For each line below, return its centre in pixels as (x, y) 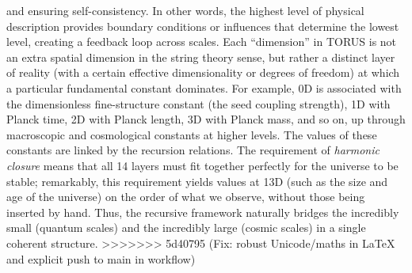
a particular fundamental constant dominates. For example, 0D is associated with (204, 87)
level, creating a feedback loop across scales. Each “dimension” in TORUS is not (202, 42)
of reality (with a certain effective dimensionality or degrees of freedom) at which (203, 72)
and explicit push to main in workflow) (101, 258)
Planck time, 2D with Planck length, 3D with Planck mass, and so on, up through (206, 119)
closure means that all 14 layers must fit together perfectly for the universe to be (202, 165)
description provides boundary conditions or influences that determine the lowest (203, 26)
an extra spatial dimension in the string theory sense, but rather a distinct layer (201, 57)
